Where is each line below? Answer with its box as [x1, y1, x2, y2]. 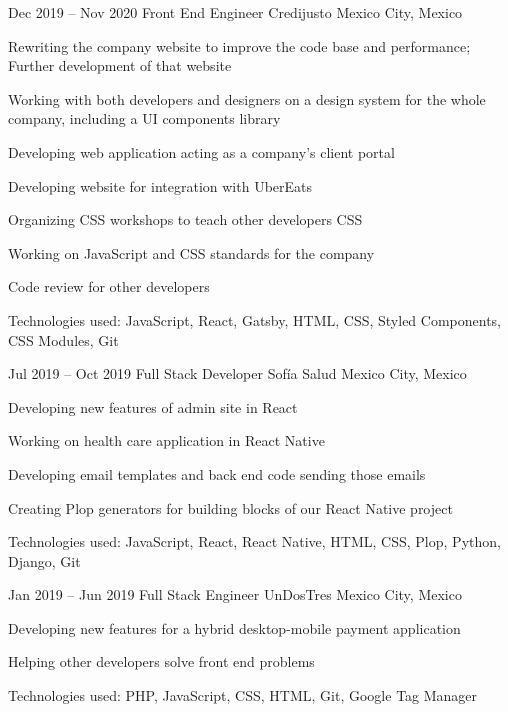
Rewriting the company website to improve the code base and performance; [8, 35, 471, 56]
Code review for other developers [8, 276, 210, 297]
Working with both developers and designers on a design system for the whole [8, 88, 486, 109]
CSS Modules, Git [8, 329, 119, 350]
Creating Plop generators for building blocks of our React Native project [8, 497, 453, 518]
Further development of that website [8, 55, 232, 76]
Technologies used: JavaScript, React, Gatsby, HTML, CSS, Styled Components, [8, 309, 501, 330]
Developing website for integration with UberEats [8, 175, 313, 196]
